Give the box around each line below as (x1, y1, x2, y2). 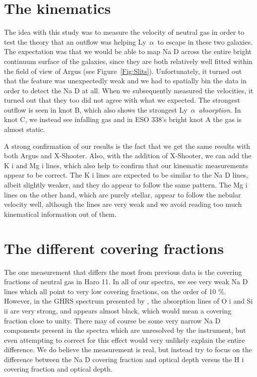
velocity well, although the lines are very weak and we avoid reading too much (4, 199, 242, 209)
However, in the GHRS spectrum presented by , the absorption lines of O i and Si (4, 296, 253, 306)
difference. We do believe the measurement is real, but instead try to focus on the (4, 344, 252, 355)
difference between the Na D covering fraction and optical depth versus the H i (4, 354, 244, 364)
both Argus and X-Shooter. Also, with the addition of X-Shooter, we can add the (4, 150, 252, 161)
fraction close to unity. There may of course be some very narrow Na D (4, 315, 221, 325)
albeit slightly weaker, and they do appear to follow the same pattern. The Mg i (4, 180, 248, 190)
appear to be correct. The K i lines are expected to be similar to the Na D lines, (4, 170, 248, 180)
